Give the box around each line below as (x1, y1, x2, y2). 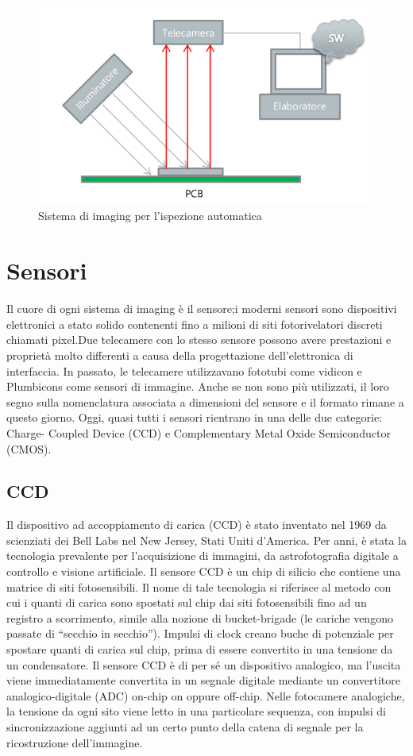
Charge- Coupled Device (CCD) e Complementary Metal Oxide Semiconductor (6, 424, 391, 441)
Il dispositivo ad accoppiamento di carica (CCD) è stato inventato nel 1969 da (6, 516, 387, 533)
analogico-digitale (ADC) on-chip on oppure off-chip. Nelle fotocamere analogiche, (6, 687, 405, 704)
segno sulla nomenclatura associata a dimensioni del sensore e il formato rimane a (6, 393, 404, 410)
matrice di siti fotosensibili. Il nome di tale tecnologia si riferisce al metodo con (6, 578, 392, 595)
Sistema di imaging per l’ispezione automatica (38, 207, 262, 224)
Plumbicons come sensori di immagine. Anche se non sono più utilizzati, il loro (6, 378, 389, 395)
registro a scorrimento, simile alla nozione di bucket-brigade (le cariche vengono (6, 609, 393, 626)
